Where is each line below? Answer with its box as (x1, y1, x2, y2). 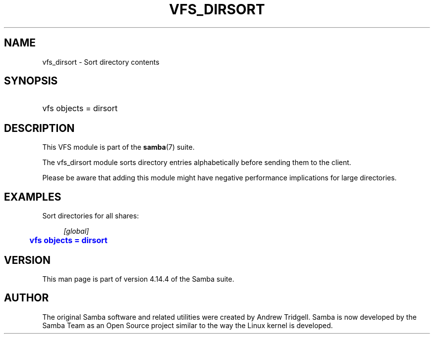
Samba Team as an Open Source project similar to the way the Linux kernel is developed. (42, 321, 333, 330)
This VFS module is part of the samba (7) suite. (42, 143, 195, 152)
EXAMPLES (4, 190, 61, 203)
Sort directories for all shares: (42, 211, 139, 220)
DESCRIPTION (4, 122, 75, 134)
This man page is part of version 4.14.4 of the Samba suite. (42, 274, 234, 283)
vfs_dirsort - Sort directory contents (42, 57, 160, 66)
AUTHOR (4, 292, 49, 304)
